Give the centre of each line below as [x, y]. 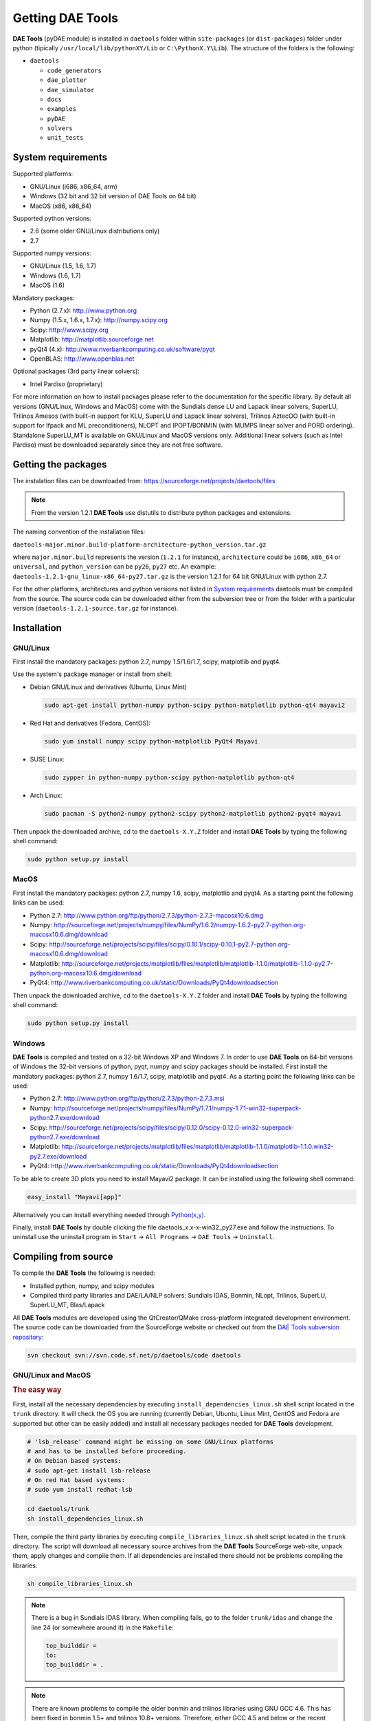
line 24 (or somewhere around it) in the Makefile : [103, 1627]
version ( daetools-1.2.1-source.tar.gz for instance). [95, 608]
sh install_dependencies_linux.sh [85, 1519]
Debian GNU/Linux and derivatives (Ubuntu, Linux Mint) [109, 687]
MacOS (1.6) [47, 285]
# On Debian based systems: [74, 1461]
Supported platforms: [43, 174]
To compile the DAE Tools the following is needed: [84, 1273]
